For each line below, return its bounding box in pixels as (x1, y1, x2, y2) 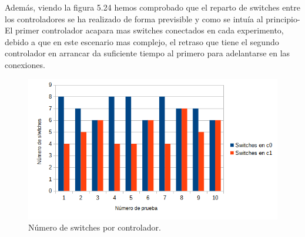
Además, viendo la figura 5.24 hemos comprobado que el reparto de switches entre (5, 1, 300, 13)
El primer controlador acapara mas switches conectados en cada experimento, (5, 24, 284, 36)
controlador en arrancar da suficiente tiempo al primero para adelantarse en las (5, 47, 290, 59)
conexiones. (5, 58, 45, 70)
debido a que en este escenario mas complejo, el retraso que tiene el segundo (5, 35, 279, 48)
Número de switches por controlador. (28, 221, 161, 233)
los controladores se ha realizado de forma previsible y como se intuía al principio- (5, 12, 300, 25)
